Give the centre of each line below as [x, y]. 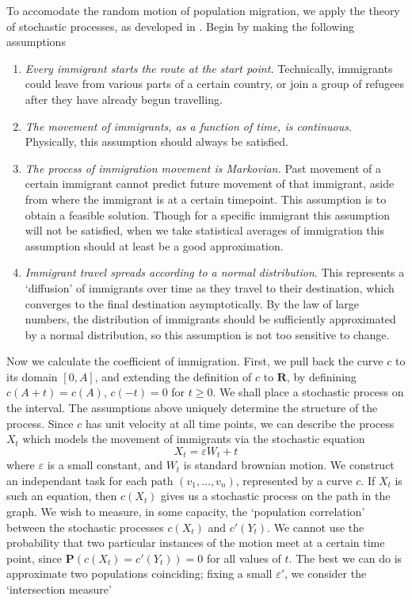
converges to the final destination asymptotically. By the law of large [192, 303]
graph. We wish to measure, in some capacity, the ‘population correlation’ [186, 512]
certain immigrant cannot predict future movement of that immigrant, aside [210, 183]
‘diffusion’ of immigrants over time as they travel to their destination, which [210, 287]
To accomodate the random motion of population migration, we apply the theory [203, 10]
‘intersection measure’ [59, 589]
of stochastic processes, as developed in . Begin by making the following [180, 26]
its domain [32, 376]
